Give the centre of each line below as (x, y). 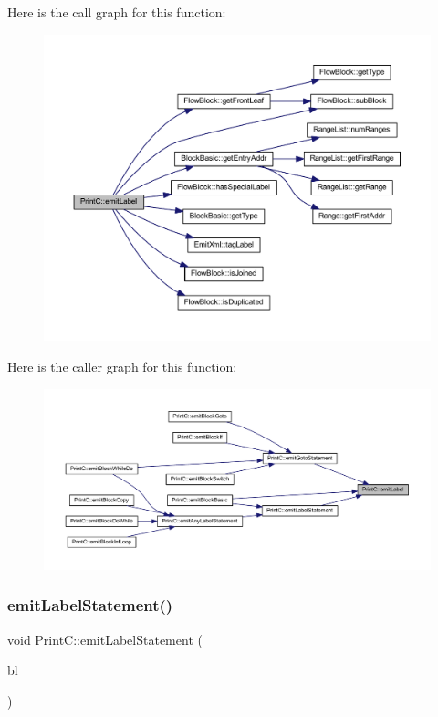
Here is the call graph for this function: (117, 12)
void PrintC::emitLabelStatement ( (105, 639)
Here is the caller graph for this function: (122, 366)
